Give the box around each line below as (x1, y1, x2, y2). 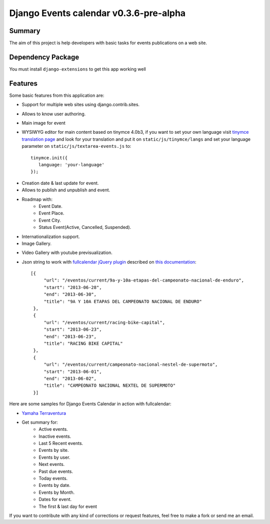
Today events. (38, 475, 68, 481)
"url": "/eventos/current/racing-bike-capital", (43, 320, 165, 325)
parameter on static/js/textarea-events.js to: (21, 143, 131, 149)
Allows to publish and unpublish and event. (21, 187, 110, 193)
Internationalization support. (21, 233, 80, 239)
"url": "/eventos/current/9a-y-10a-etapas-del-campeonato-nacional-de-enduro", (43, 278, 244, 283)
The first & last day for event (38, 503, 97, 509)
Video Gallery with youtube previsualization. (21, 249, 112, 255)
